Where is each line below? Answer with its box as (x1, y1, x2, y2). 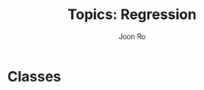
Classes (7, 67, 62, 85)
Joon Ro (118, 32, 146, 41)
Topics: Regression (67, 6, 197, 24)
